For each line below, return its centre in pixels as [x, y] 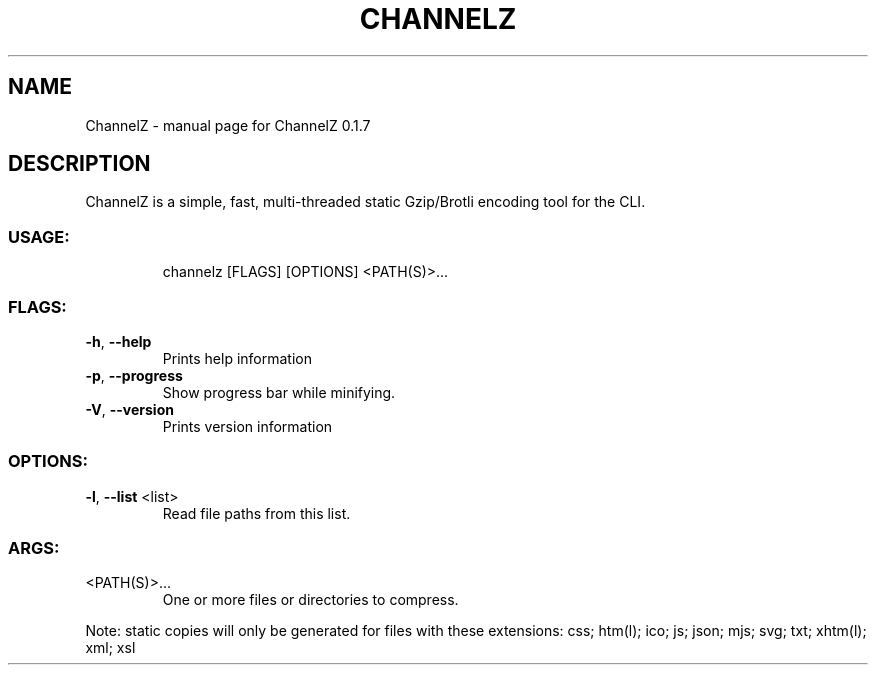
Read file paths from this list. [256, 513]
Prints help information [237, 358]
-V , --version [129, 409]
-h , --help [118, 341]
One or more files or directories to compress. [310, 600]
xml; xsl [110, 648]
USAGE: [39, 236]
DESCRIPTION [79, 164]
